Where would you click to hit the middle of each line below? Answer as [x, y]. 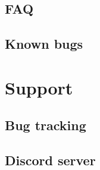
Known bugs [44, 44]
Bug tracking [46, 125]
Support [39, 87]
